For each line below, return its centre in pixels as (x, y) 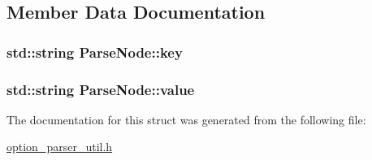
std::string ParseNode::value (101, 89)
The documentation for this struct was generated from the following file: (186, 119)
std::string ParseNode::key (95, 52)
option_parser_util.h (60, 147)
